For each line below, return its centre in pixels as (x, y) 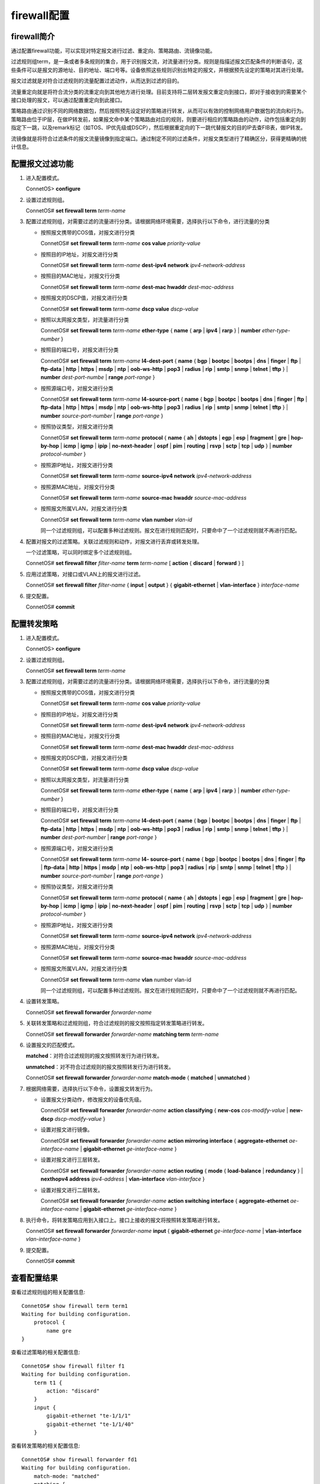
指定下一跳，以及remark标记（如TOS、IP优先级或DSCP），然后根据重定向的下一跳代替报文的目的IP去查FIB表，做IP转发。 (159, 128)
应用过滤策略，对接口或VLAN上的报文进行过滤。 (85, 574)
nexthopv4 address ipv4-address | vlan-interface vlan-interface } (123, 1179)
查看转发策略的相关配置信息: (46, 1446)
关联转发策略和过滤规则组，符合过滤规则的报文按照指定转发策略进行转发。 (116, 1023)
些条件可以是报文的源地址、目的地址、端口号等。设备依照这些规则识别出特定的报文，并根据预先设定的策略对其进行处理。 (159, 70)
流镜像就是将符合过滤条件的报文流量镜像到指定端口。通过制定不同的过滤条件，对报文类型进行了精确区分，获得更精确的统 (159, 138)
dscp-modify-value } (80, 1118)
